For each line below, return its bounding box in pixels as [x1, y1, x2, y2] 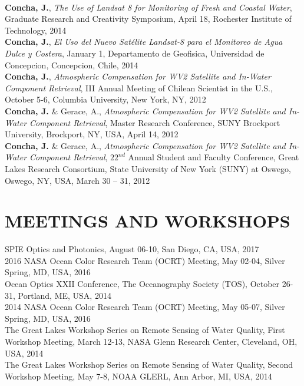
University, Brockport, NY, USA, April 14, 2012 [5, 128, 179, 140]
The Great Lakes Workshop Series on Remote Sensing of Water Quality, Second [5, 358, 293, 371]
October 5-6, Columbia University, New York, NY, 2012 [5, 93, 206, 105]
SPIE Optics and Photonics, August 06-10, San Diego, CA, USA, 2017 [5, 243, 259, 255]
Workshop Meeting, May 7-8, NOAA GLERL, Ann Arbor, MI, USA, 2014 [5, 369, 272, 382]
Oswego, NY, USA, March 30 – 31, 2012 [5, 174, 150, 186]
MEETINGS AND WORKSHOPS [5, 209, 290, 233]
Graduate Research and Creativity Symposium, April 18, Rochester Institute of [5, 12, 292, 25]
